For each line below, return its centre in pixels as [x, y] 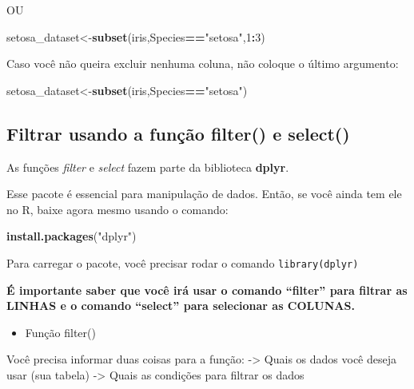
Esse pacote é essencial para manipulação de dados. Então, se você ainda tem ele [204, 194]
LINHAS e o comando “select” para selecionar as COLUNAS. [181, 306]
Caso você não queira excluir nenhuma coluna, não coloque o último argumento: [203, 64]
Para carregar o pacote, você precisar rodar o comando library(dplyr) [183, 262]
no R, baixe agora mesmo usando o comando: [117, 209]
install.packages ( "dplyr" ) [72, 236]
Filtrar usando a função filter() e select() [178, 133]
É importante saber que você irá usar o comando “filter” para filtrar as [207, 290]
